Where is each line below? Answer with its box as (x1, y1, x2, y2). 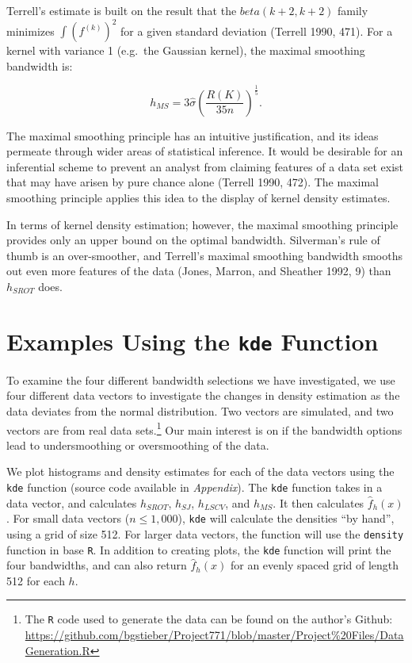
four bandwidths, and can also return (6, 557, 187, 573)
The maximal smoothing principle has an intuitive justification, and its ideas (6, 127, 379, 144)
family (338, 2, 368, 18)
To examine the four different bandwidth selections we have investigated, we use (6, 371, 395, 388)
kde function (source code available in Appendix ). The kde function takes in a (6, 479, 383, 496)
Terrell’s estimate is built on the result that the (6, 2, 237, 18)
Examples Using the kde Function (6, 324, 379, 357)
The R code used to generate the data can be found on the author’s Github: (25, 611, 393, 627)
